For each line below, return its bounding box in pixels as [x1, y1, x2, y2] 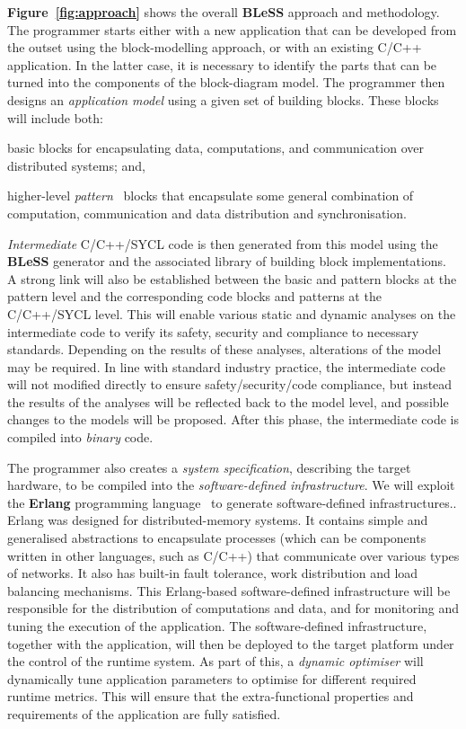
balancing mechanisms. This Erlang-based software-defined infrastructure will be [7, 581, 451, 600]
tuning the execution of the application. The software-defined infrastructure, [7, 617, 427, 635]
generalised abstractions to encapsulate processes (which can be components [7, 529, 426, 547]
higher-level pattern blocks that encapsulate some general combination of [7, 186, 414, 205]
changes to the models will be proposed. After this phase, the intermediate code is [7, 410, 459, 429]
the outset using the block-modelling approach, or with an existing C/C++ [7, 38, 422, 57]
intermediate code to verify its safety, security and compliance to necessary [7, 322, 419, 341]
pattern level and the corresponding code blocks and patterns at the [7, 287, 382, 306]
